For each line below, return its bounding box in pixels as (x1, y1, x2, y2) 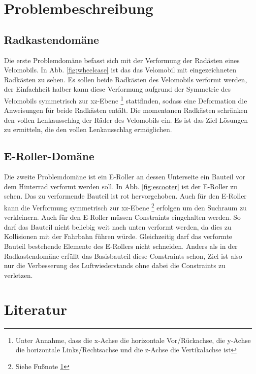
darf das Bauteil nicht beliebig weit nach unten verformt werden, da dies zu (4, 221, 232, 232)
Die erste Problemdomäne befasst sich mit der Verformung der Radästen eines (4, 55, 240, 65)
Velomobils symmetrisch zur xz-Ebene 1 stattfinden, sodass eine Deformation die (4, 94, 247, 105)
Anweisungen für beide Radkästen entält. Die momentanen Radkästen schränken (4, 105, 248, 115)
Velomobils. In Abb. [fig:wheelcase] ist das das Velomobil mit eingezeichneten (4, 65, 237, 75)
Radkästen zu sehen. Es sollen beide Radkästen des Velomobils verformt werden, (4, 74, 247, 84)
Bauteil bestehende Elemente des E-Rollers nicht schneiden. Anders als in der (4, 241, 238, 251)
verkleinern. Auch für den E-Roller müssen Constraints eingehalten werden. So (4, 212, 241, 222)
